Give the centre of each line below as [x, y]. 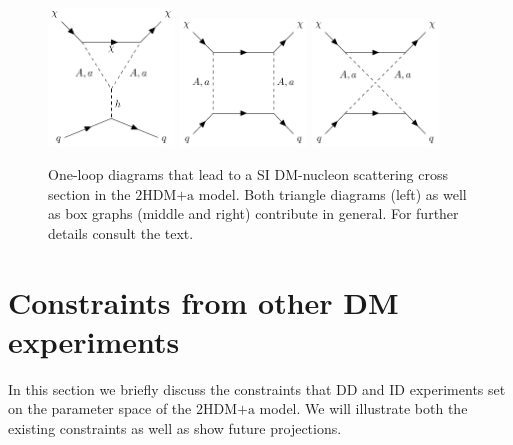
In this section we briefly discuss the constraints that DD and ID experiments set [257, 388]
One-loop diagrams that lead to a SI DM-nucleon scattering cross [248, 174]
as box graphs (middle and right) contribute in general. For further [253, 213]
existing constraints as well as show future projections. [175, 428]
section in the [89, 193]
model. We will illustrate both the [363, 408]
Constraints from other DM [203, 301]
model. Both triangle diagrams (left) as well [332, 193]
